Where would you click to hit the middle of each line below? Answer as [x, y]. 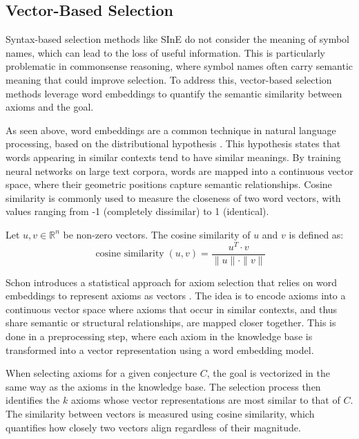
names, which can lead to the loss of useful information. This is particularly [165, 52]
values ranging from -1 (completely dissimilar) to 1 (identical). [137, 211]
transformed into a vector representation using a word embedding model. [160, 349]
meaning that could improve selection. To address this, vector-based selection [169, 79]
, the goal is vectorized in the [268, 373]
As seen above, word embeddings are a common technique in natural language [171, 130]
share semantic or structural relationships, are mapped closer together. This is [171, 323]
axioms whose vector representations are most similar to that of [205, 400]
